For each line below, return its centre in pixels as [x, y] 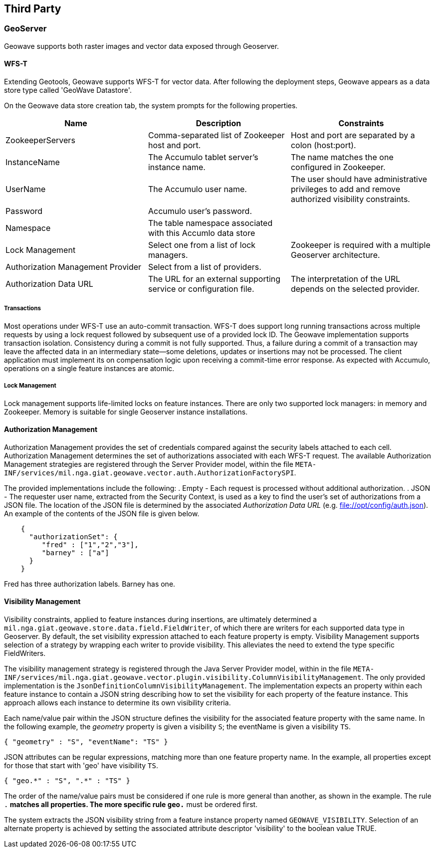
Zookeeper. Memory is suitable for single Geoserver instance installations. [126, 412]
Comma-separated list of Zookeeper [216, 135]
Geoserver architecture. [335, 255]
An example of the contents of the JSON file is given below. [102, 513]
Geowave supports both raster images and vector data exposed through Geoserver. [142, 46]
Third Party [33, 9]
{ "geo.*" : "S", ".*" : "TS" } [67, 781]
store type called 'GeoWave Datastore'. [68, 90]
